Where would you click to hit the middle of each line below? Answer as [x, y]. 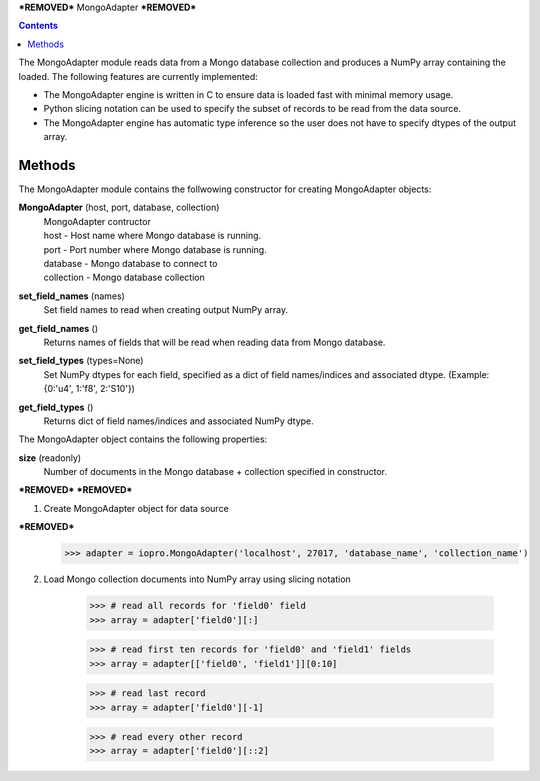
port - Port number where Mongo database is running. [155, 249]
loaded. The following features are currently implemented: [138, 76]
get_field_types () [56, 407]
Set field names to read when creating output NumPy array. [166, 310]
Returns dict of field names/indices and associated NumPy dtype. [178, 421]
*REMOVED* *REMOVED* [75, 490]
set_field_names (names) [71, 296]
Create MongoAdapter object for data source [136, 508]
